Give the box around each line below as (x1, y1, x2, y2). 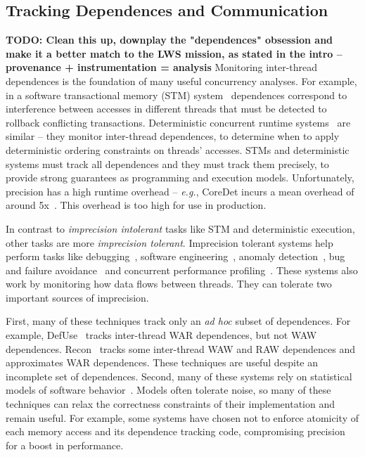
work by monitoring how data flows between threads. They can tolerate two (6, 276, 332, 291)
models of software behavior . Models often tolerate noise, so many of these (6, 382, 331, 397)
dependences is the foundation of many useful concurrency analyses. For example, (6, 73, 357, 88)
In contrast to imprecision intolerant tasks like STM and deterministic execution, (6, 221, 355, 236)
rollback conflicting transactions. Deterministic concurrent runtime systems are (6, 115, 351, 129)
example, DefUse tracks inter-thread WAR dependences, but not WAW (6, 328, 317, 342)
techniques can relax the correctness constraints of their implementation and (6, 397, 335, 411)
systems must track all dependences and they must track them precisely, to (6, 156, 329, 171)
